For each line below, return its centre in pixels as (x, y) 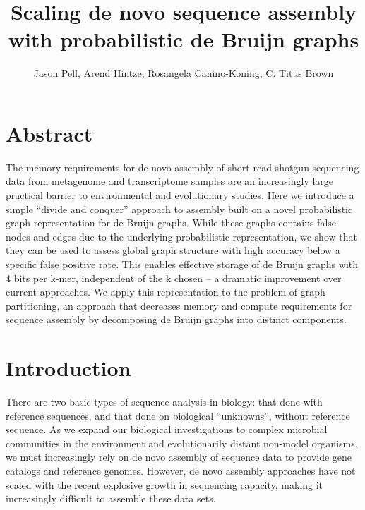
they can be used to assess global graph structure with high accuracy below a (173, 250)
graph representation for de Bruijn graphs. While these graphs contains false (171, 223)
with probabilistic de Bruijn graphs (184, 39)
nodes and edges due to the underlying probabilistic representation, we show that (181, 236)
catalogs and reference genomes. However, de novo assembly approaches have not (181, 471)
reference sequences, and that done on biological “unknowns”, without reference (178, 415)
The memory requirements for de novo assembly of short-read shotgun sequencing (182, 167)
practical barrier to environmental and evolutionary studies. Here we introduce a (180, 195)
